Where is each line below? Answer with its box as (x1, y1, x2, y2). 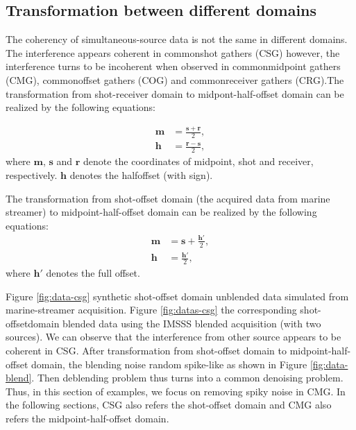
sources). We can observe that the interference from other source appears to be (6, 329, 341, 344)
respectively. (6, 167, 58, 182)
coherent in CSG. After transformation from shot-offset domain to (6, 343, 287, 357)
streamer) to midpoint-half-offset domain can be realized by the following (6, 205, 317, 219)
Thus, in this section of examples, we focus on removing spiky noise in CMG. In (6, 384, 346, 398)
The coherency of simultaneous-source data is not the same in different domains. (6, 32, 348, 46)
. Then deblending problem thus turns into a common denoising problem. (31, 370, 344, 385)
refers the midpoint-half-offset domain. (6, 411, 169, 425)
